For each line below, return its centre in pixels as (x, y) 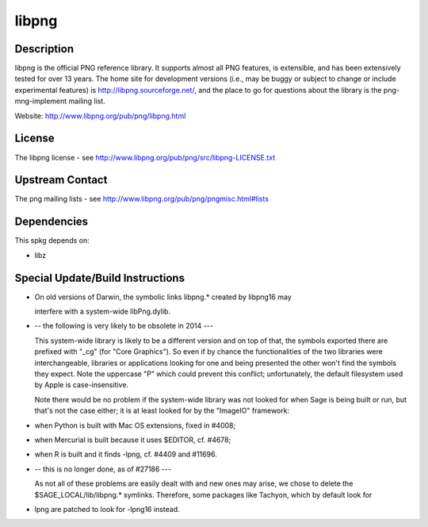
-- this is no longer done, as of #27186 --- (103, 469)
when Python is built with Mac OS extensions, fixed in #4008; (135, 425)
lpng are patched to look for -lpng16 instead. (107, 509)
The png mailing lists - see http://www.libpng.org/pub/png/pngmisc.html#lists (142, 199)
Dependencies (52, 222)
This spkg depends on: (52, 240)
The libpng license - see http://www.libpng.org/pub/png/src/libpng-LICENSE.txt (145, 157)
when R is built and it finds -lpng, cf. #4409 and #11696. (126, 454)
